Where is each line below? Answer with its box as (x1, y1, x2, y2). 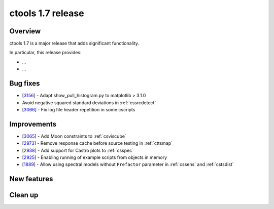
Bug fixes (9, 79, 40, 88)
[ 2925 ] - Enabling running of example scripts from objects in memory (22, 154, 167, 160)
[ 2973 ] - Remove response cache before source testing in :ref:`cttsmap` (22, 140, 173, 146)
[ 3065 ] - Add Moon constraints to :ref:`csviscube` (22, 133, 126, 139)
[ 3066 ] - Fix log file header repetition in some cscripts (22, 106, 135, 112)
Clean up (9, 191, 39, 199)
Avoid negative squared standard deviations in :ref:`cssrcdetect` (22, 99, 156, 106)
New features (9, 175, 53, 183)
